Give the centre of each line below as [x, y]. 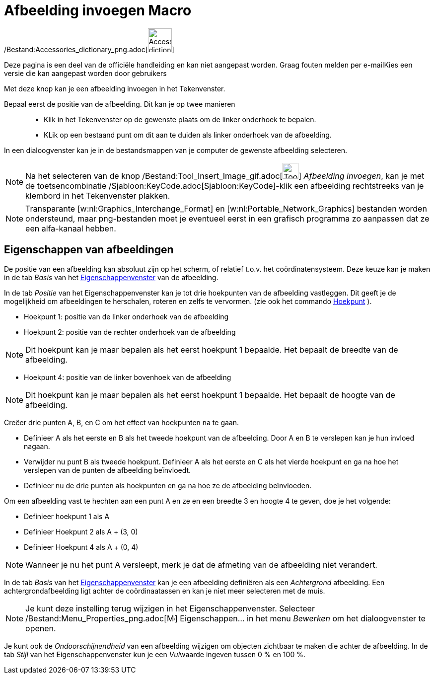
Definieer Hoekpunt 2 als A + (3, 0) [81, 531]
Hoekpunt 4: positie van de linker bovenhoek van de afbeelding [128, 377]
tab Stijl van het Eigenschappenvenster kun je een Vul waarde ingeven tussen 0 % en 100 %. [155, 654]
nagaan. [37, 446]
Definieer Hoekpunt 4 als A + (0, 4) [81, 547]
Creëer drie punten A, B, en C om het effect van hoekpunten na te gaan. [122, 422]
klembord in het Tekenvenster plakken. [98, 195]
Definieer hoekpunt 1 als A [67, 516]
